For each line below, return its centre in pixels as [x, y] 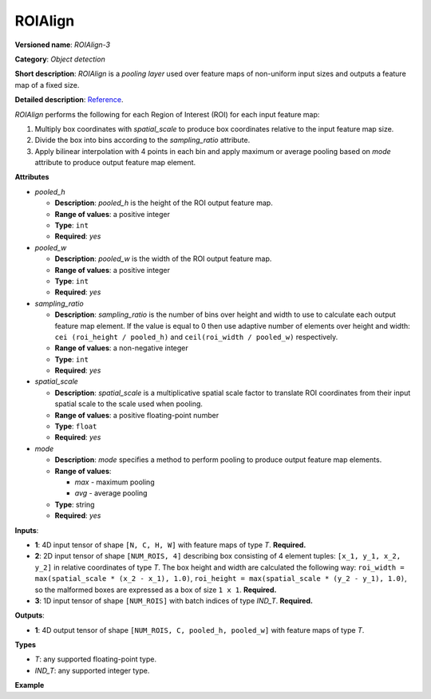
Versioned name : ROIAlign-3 [63, 45]
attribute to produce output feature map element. [115, 163]
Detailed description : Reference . [69, 100]
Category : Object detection [60, 59]
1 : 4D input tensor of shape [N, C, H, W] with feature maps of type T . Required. [170, 545]
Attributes [32, 177]
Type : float [76, 426]
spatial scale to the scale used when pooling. [129, 404]
